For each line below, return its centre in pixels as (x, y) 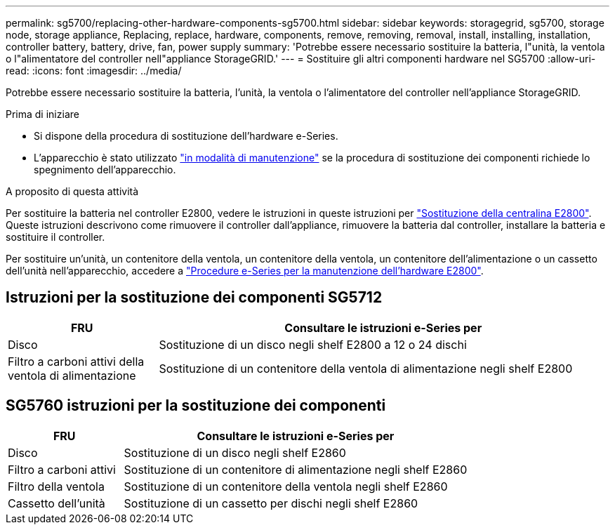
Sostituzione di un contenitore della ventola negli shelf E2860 (286, 486)
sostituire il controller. (55, 237)
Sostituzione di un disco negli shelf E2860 (235, 452)
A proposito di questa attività (72, 191)
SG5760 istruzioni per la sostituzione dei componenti (196, 406)
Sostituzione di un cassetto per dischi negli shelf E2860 (271, 503)
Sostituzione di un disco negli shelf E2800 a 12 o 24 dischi (313, 344)
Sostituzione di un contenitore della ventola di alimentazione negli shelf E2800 (366, 368)
